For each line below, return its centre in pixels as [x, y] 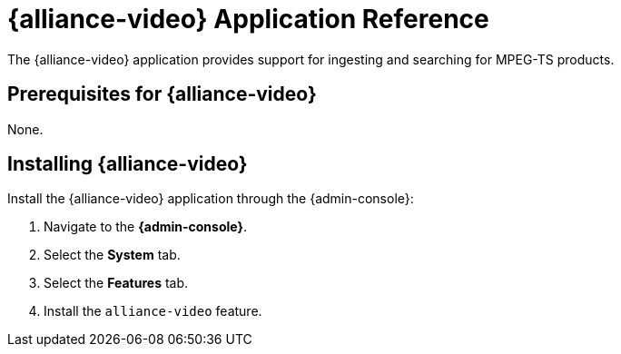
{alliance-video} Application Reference [248, 19]
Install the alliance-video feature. [153, 311]
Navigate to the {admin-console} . [146, 227]
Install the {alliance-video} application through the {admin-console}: [211, 199]
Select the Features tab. [116, 283]
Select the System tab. [112, 255]
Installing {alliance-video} [128, 164]
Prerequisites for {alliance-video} [162, 94]
